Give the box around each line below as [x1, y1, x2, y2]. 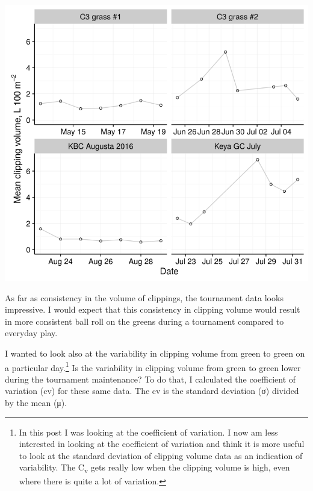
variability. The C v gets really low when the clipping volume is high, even [19, 461, 290, 475]
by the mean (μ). [5, 396, 67, 408]
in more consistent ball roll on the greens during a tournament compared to [5, 314, 284, 327]
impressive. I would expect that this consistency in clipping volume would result [5, 303, 300, 316]
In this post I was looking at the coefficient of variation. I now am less [19, 425, 278, 438]
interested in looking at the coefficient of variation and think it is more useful [19, 437, 305, 450]
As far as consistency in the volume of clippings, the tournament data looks [5, 291, 284, 304]
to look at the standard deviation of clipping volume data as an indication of [19, 449, 303, 461]
